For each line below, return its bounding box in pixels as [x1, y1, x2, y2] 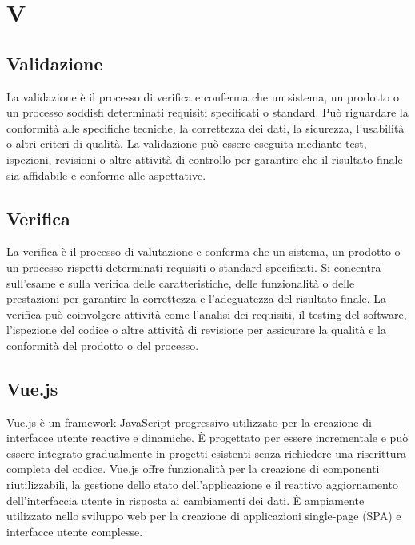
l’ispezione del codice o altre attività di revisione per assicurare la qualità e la [6, 321, 386, 338]
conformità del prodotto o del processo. [6, 336, 199, 353]
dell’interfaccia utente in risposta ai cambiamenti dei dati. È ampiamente [6, 491, 365, 508]
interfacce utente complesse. [6, 523, 143, 539]
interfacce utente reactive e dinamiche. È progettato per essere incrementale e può [6, 429, 409, 446]
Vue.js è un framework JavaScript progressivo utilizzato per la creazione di [6, 413, 372, 430]
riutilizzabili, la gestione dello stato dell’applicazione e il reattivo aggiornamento [6, 476, 398, 493]
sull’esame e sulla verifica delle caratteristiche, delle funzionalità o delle [6, 274, 355, 291]
